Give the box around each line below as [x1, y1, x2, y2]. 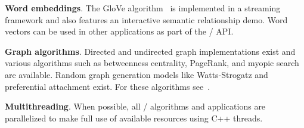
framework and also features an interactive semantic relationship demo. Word [5, 13, 288, 26]
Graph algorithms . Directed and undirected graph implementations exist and [5, 45, 296, 57]
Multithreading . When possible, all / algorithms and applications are [5, 100, 266, 113]
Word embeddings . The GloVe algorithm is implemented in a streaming [5, 2, 281, 14]
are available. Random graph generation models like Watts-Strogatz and [5, 68, 268, 80]
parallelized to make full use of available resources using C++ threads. [5, 111, 263, 124]
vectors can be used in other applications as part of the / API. [5, 25, 234, 38]
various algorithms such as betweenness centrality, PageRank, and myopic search [5, 57, 299, 69]
